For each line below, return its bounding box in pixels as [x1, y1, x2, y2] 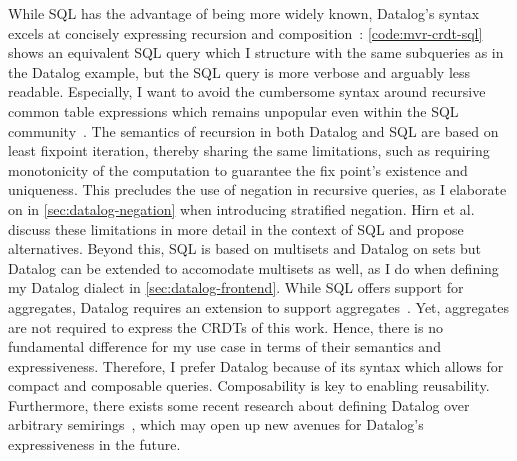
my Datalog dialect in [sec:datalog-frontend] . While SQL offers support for [8, 277, 464, 298]
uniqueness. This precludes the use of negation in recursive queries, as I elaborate [8, 179, 507, 200]
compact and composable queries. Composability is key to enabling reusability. [8, 375, 490, 396]
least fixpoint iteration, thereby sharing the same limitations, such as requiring [8, 140, 490, 161]
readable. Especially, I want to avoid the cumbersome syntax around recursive [8, 81, 486, 102]
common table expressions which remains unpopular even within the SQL [8, 100, 459, 121]
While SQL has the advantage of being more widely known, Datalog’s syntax [8, 3, 480, 23]
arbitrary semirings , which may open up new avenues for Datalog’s [8, 414, 424, 435]
